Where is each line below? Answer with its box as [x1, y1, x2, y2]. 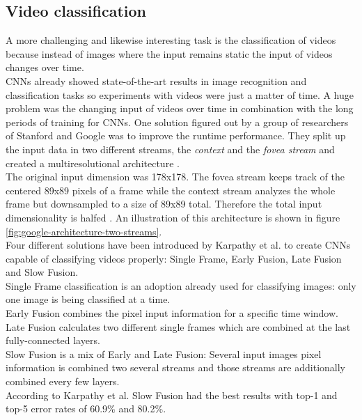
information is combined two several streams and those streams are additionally [6, 360, 345, 375]
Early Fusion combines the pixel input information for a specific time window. [6, 306, 338, 320]
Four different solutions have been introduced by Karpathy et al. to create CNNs [6, 238, 351, 252]
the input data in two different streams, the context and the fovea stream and [6, 141, 335, 156]
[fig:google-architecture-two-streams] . [6, 224, 162, 238]
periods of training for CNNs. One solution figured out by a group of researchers [6, 114, 349, 129]
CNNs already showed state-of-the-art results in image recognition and [6, 73, 307, 88]
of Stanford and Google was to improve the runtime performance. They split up [6, 128, 346, 143]
